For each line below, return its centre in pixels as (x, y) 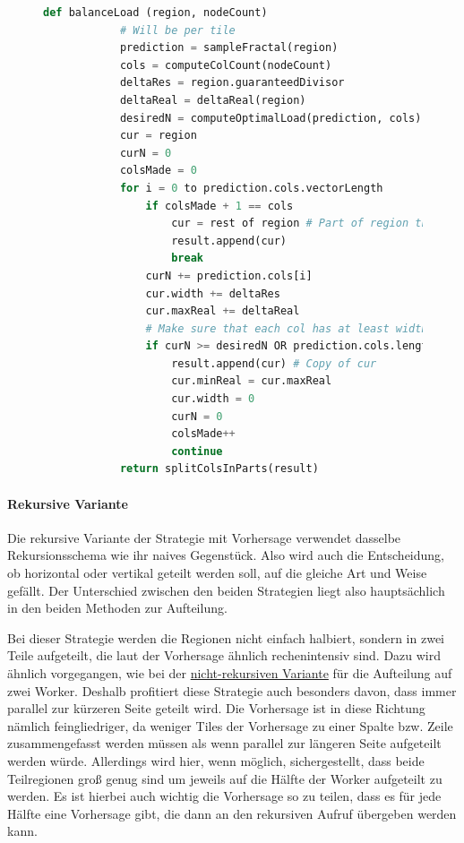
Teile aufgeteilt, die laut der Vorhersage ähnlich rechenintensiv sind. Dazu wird (224, 655)
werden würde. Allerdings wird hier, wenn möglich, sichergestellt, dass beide (216, 760)
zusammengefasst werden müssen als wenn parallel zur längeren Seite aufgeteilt (224, 743)
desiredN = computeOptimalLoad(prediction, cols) (271, 118)
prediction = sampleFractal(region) (229, 48)
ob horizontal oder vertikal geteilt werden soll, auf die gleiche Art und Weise (217, 573)
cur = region (158, 136)
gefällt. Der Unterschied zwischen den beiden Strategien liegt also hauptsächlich (226, 590)
